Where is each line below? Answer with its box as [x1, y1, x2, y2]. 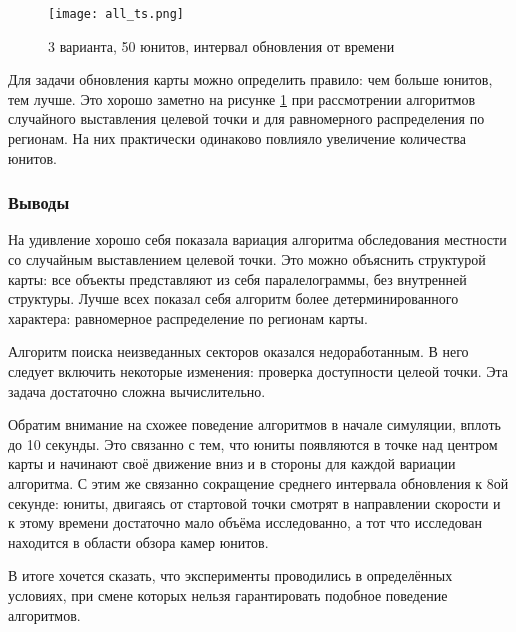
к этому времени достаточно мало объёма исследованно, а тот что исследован [8, 512, 482, 533]
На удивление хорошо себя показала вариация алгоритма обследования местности [8, 229, 507, 250]
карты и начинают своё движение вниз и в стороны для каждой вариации [8, 453, 456, 474]
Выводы [8, 190, 70, 215]
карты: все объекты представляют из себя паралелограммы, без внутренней [8, 268, 467, 289]
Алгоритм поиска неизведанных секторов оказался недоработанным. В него [8, 341, 469, 362]
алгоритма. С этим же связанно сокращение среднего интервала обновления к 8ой [8, 472, 509, 493]
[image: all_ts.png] [48, 7, 185, 21]
